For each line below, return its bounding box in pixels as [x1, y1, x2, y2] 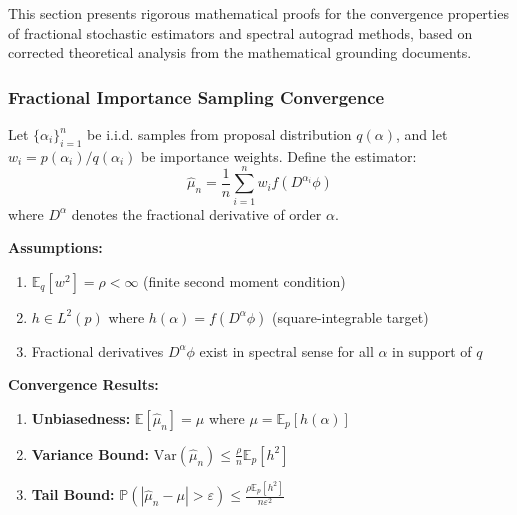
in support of [392, 340, 472, 361]
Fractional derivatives [31, 340, 164, 361]
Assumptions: [8, 237, 103, 258]
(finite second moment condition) [143, 270, 346, 291]
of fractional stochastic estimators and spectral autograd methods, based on [8, 22, 473, 43]
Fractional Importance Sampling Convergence [8, 84, 385, 109]
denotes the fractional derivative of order [71, 203, 322, 224]
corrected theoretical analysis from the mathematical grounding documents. [8, 42, 472, 63]
